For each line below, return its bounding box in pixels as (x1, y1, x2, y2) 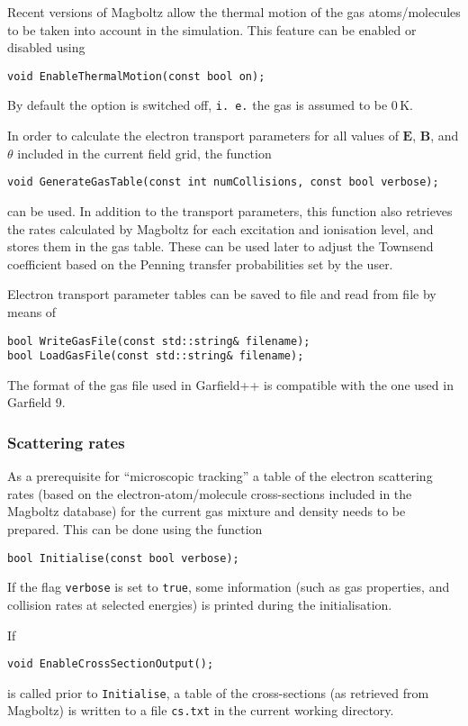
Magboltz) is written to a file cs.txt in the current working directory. (7, 701, 394, 720)
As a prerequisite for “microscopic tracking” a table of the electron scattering (7, 467, 433, 486)
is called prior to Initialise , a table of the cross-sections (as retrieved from (7, 683, 429, 702)
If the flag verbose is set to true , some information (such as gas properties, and (7, 577, 450, 596)
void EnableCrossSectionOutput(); (7, 658, 214, 671)
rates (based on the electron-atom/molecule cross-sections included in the (7, 484, 412, 503)
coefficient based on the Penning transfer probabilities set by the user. (7, 254, 393, 273)
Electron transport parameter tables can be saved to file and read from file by (7, 285, 436, 304)
